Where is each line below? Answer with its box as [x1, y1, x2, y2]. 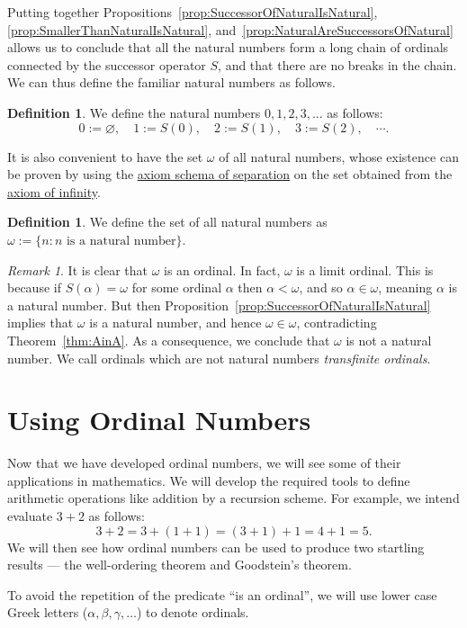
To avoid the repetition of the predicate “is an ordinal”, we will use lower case [7, 585, 437, 604]
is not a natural [346, 330, 432, 349]
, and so [299, 278, 343, 297]
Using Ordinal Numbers [7, 401, 311, 438]
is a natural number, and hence [89, 313, 262, 332]
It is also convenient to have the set [7, 147, 203, 166]
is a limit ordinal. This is [296, 260, 434, 279]
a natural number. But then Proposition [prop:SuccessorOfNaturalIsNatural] [7, 295, 431, 314]
